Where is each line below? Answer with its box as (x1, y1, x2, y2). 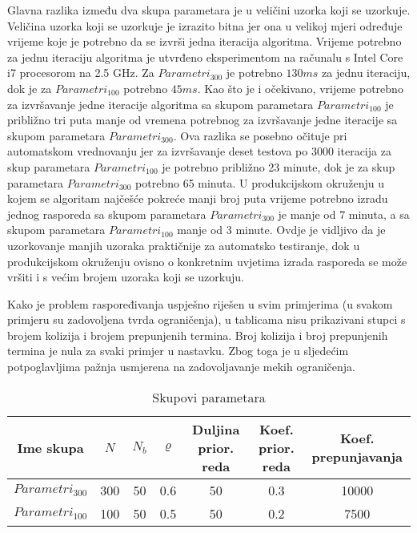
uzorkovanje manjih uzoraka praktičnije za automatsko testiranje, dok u (7, 236, 360, 253)
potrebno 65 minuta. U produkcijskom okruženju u (135, 174, 385, 191)
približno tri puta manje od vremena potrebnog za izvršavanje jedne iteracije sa (7, 111, 398, 128)
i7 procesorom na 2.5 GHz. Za (7, 64, 154, 81)
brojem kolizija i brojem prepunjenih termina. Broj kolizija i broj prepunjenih (7, 326, 388, 343)
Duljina (192, 419, 240, 438)
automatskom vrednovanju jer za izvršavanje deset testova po (7, 143, 308, 159)
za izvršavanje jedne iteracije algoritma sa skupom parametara (7, 95, 314, 112)
